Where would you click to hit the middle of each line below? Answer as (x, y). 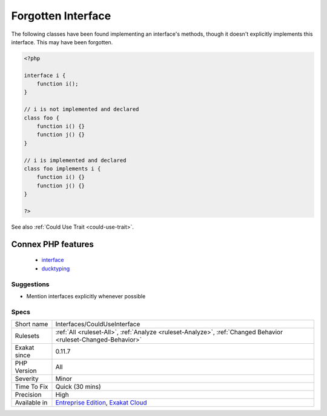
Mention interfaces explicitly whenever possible (86, 296)
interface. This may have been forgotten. (62, 42)
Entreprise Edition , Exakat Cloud (101, 403)
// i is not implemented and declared (81, 109)
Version (26, 371)
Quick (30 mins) (78, 387)
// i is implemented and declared (75, 160)
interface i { (45, 75)
